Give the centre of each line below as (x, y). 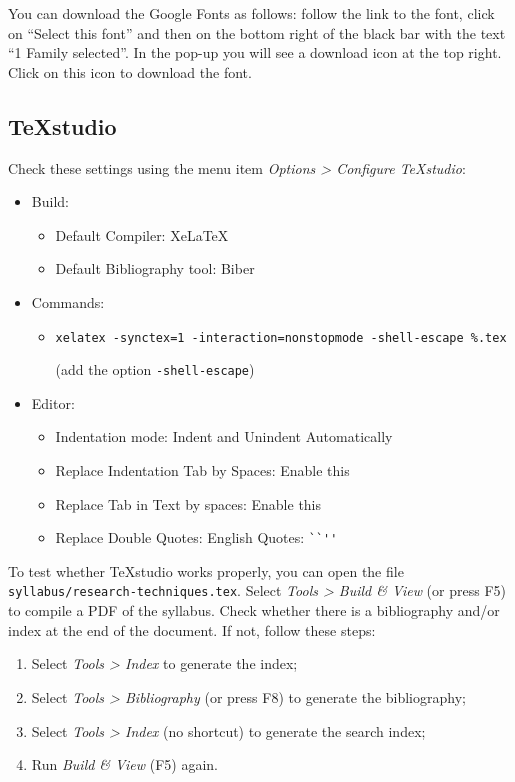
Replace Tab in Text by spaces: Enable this (188, 503)
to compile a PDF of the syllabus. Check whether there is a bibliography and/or (254, 610)
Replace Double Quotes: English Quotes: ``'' (196, 537)
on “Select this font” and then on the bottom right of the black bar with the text (257, 32)
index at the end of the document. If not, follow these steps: (192, 629)
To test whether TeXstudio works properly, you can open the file (206, 570)
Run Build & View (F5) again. (124, 764)
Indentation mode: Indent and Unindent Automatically (224, 436)
